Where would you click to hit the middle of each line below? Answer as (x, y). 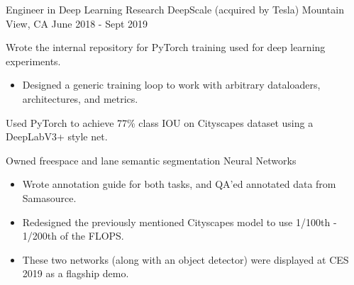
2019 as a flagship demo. (76, 273)
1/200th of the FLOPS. (73, 236)
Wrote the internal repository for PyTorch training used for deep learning (166, 47)
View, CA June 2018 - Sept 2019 (77, 23)
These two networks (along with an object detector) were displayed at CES (186, 259)
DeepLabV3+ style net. (57, 136)
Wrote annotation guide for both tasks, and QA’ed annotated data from (179, 184)
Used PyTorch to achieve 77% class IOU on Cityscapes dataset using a (160, 122)
